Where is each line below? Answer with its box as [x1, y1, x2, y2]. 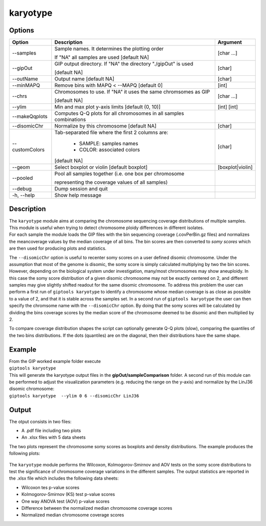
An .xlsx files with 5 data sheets [21, 434, 86, 440]
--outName [12, 75, 38, 82]
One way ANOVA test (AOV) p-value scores [21, 498, 110, 504]
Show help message [54, 192, 102, 199]
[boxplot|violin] [217, 164, 253, 171]
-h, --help [12, 192, 35, 199]
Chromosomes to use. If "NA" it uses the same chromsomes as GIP [54, 89, 210, 96]
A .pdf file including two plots [21, 427, 81, 433]
